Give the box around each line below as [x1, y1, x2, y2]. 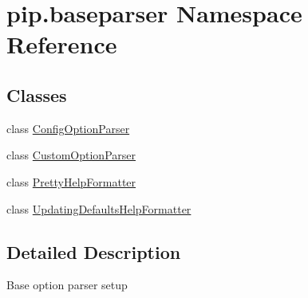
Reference [6, 28, 117, 61]
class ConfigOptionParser [6, 120, 130, 136]
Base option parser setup [6, 276, 128, 293]
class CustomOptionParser [6, 147, 136, 163]
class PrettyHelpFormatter [6, 173, 136, 190]
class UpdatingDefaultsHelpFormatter [6, 200, 192, 217]
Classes [6, 82, 67, 107]
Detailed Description [6, 239, 181, 264]
